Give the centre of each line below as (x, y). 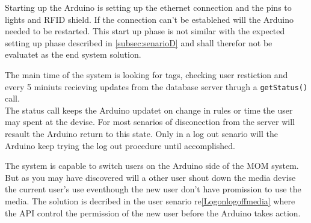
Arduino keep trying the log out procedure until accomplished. (120, 145)
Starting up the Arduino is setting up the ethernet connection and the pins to (148, 7)
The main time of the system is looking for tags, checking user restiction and (146, 74)
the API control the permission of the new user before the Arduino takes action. (153, 212)
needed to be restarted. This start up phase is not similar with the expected (145, 31)
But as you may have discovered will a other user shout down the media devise (150, 177)
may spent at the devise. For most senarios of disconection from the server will (150, 122)
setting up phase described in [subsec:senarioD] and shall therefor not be (139, 42)
